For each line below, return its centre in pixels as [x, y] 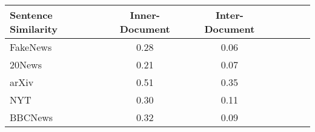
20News [26, 64]
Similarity [34, 29]
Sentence [31, 15]
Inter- [229, 15]
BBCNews [31, 117]
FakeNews [31, 47]
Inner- [145, 15]
